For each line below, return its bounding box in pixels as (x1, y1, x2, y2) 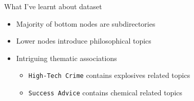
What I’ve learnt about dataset (4, 1, 102, 11)
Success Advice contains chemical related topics (28, 87, 183, 98)
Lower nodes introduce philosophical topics (16, 35, 151, 46)
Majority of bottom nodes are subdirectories (16, 18, 156, 29)
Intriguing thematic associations (16, 52, 117, 63)
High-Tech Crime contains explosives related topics (28, 70, 190, 80)
